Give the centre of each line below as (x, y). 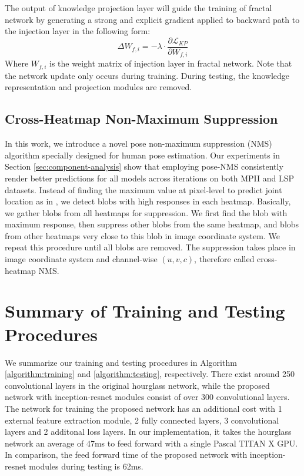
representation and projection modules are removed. (98, 87)
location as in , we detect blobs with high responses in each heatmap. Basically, (148, 201)
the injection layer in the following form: (78, 31)
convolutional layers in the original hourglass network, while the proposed (137, 385)
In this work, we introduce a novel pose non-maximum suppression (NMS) (138, 143)
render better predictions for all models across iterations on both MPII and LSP (150, 178)
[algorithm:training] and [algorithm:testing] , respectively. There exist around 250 (150, 374)
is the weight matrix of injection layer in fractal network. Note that (171, 63)
